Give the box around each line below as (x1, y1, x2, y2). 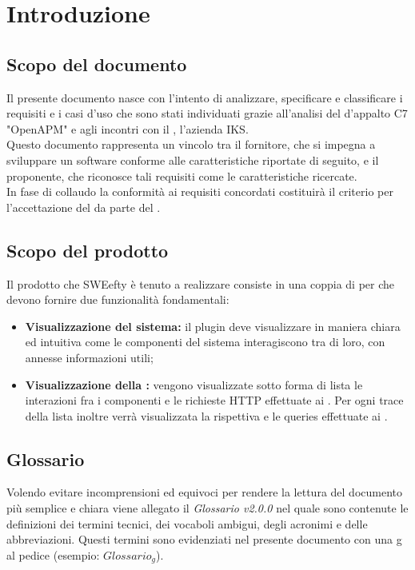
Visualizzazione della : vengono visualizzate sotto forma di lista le (25, 376, 363, 393)
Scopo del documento (6, 51, 187, 76)
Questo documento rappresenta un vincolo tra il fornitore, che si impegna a (6, 136, 376, 153)
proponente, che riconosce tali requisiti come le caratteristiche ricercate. (6, 167, 357, 184)
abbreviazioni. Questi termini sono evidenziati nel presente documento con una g (6, 531, 402, 548)
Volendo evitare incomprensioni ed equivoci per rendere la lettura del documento (6, 484, 402, 500)
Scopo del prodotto (6, 237, 169, 262)
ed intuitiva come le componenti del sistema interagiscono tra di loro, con (25, 333, 385, 350)
